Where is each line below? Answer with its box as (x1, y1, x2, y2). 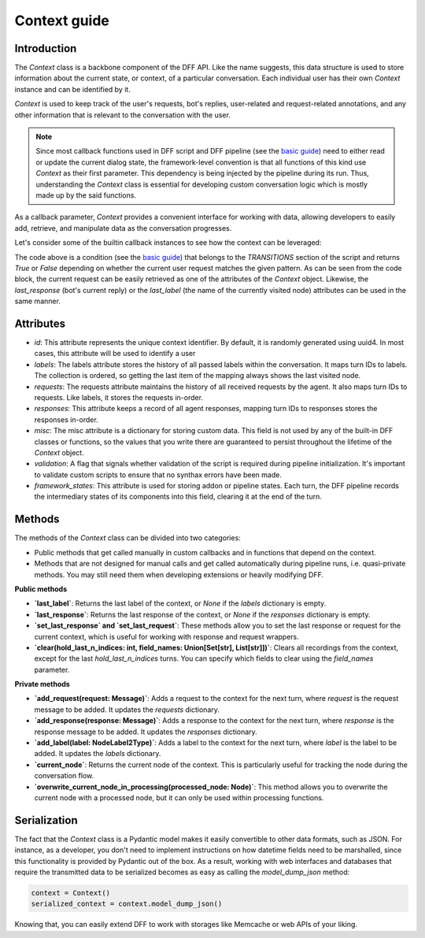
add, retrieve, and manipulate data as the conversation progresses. (14, 223, 232, 232)
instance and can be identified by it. (14, 84, 131, 94)
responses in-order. (34, 414, 98, 425)
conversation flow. (34, 771, 94, 780)
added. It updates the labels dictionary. (34, 749, 161, 758)
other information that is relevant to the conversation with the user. (14, 110, 231, 120)
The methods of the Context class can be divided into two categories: (14, 533, 242, 543)
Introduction (14, 42, 77, 55)
